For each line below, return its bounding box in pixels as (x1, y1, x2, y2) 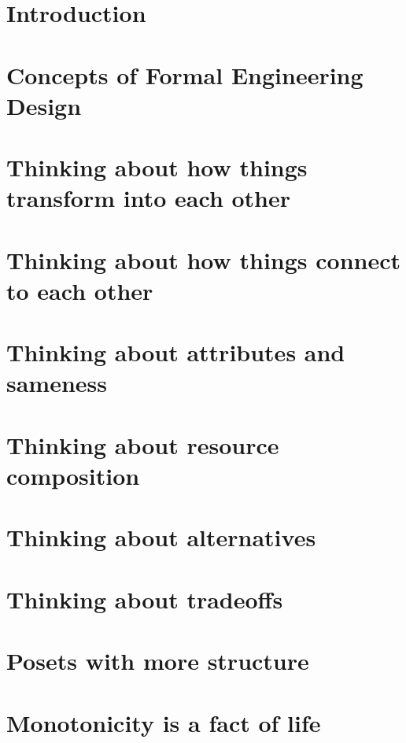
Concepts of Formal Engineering (6, 58, 364, 91)
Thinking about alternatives (6, 521, 316, 553)
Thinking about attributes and (6, 336, 345, 368)
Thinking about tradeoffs (6, 582, 283, 615)
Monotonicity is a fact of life (6, 706, 321, 738)
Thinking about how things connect (6, 243, 401, 275)
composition (6, 460, 140, 491)
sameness (6, 367, 108, 399)
